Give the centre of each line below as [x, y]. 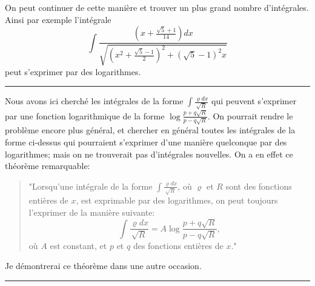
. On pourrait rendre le [250, 115]
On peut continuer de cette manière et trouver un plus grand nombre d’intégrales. [157, 7]
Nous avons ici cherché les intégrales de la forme [94, 101]
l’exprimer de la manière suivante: [92, 212]
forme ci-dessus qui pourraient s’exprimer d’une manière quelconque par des [146, 141]
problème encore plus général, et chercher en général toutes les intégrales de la [150, 130]
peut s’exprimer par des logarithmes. [73, 71]
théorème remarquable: [48, 166]
